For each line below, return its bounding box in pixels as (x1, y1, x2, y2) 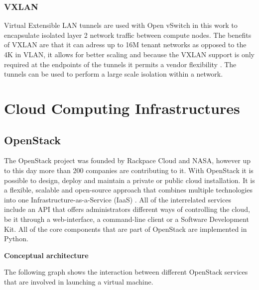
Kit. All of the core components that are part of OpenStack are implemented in (4, 223, 247, 234)
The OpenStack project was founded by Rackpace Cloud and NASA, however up (4, 155, 251, 166)
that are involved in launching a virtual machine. (4, 276, 153, 287)
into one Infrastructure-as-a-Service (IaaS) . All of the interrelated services (4, 194, 231, 204)
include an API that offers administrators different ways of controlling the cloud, (4, 204, 250, 214)
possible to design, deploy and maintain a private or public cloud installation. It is (4, 175, 255, 185)
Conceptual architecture (4, 250, 89, 260)
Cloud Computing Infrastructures (4, 97, 240, 118)
